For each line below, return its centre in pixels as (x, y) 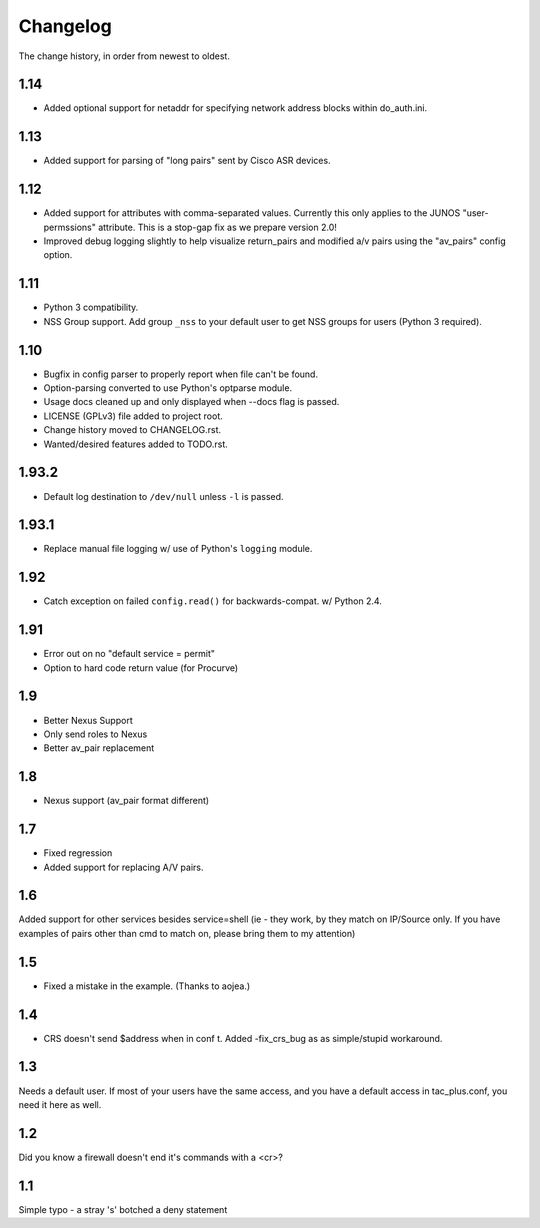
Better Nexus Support (88, 720)
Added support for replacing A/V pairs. (123, 867)
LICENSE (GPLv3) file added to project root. (133, 416)
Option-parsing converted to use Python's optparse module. (168, 388)
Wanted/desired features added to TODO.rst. (136, 444)
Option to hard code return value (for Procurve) (141, 667)
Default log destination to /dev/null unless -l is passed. (163, 496)
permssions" (70, 227)
